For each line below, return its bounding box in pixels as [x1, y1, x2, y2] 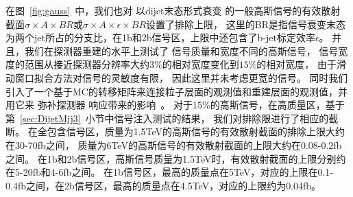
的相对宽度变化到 [162, 57, 239, 71]
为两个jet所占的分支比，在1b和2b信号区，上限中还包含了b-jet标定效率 [5, 30, 315, 45]
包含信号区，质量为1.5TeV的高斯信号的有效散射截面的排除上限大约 [47, 124, 345, 139]
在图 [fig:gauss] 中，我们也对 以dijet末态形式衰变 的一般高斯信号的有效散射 [5, 3, 341, 17]
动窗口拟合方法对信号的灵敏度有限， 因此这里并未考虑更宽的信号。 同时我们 [5, 70, 348, 84]
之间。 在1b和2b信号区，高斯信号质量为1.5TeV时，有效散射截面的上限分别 [5, 151, 337, 165]
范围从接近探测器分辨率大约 [24, 57, 149, 71]
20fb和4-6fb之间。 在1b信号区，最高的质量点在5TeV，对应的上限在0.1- [23, 165, 333, 179]
